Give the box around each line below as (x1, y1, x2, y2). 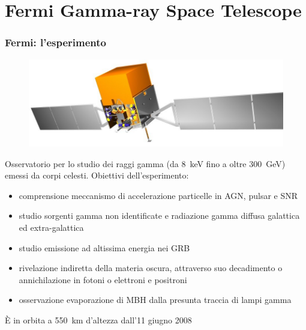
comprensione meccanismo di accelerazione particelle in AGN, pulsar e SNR (19, 189, 298, 201)
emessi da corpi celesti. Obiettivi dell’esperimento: (5, 169, 189, 182)
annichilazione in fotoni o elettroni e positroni (19, 273, 187, 286)
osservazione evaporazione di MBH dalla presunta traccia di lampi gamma (19, 293, 292, 306)
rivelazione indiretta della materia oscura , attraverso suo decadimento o (19, 261, 283, 274)
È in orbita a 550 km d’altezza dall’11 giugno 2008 (5, 314, 192, 326)
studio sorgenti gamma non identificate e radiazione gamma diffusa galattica (19, 209, 300, 222)
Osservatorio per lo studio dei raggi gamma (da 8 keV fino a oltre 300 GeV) (5, 157, 286, 170)
